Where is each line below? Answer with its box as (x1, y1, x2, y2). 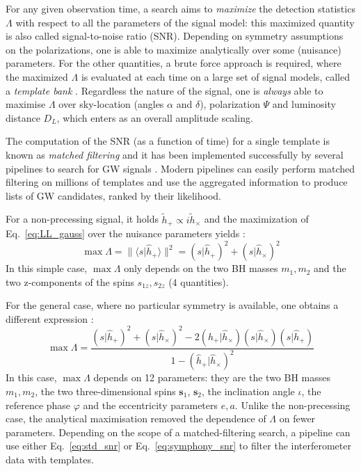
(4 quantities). (168, 274, 229, 289)
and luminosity (272, 97, 336, 111)
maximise (6, 97, 46, 111)
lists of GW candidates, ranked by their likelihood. (6, 188, 222, 202)
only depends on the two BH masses (124, 261, 278, 276)
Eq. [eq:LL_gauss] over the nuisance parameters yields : (6, 225, 246, 240)
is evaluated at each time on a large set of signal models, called (81, 69, 350, 83)
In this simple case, (6, 261, 88, 276)
